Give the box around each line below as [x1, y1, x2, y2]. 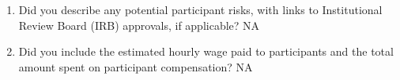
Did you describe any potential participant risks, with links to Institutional [18, 2, 383, 17]
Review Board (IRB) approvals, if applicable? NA [18, 16, 260, 33]
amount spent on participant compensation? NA [18, 58, 253, 75]
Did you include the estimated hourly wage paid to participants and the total [18, 43, 394, 60]
